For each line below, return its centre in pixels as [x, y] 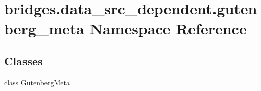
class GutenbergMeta [37, 82]
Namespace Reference [168, 28]
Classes [23, 61]
